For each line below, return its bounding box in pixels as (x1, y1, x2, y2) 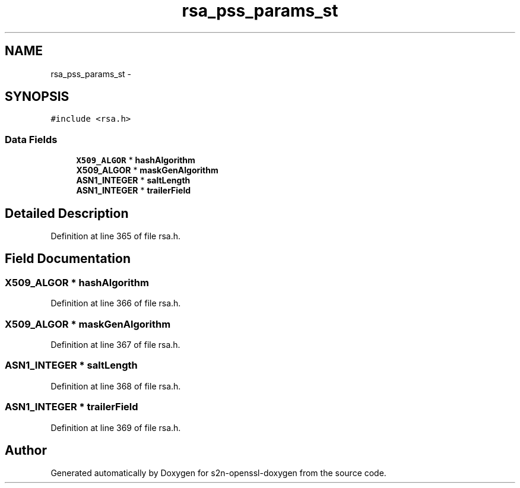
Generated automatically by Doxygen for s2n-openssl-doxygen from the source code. (50, 468, 386, 479)
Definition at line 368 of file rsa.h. (50, 381, 181, 391)
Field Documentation (5, 251, 131, 267)
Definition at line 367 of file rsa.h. (50, 340, 180, 350)
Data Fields (5, 133, 58, 145)
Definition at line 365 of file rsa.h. (50, 231, 181, 242)
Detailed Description (5, 205, 129, 221)
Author (5, 442, 47, 458)
